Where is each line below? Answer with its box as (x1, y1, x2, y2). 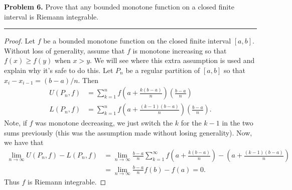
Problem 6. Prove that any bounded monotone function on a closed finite (4, 1, 234, 11)
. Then (78, 74, 98, 85)
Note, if (4, 117, 27, 128)
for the (181, 117, 202, 128)
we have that (4, 137, 44, 147)
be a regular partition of (125, 64, 200, 75)
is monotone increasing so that (132, 45, 227, 55)
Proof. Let (4, 35, 35, 46)
